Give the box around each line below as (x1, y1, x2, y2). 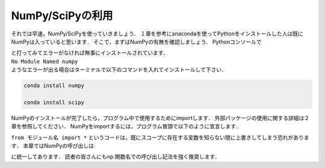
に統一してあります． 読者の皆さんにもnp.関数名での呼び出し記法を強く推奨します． (11, 153, 220, 160)
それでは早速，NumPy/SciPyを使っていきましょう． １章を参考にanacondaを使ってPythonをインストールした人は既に (11, 30, 303, 37)
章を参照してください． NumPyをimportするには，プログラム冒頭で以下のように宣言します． (11, 123, 241, 130)
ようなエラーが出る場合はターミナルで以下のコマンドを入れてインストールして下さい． (11, 66, 227, 73)
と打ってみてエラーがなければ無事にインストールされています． (11, 49, 169, 56)
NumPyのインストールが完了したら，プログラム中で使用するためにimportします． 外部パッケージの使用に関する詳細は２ (11, 114, 310, 121)
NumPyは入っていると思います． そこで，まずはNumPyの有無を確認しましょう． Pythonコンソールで (11, 38, 262, 45)
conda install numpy (23, 82, 84, 89)
